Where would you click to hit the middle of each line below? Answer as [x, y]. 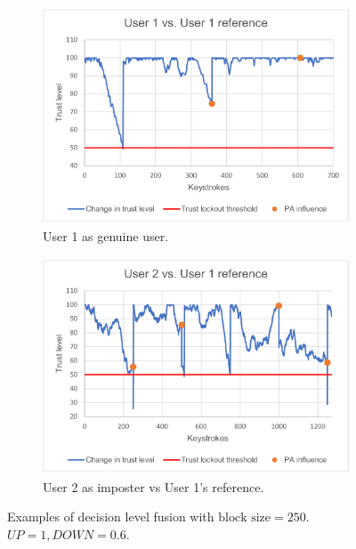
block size [245, 518]
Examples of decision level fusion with [111, 517]
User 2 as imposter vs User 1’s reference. [154, 486]
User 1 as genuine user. [106, 236]
